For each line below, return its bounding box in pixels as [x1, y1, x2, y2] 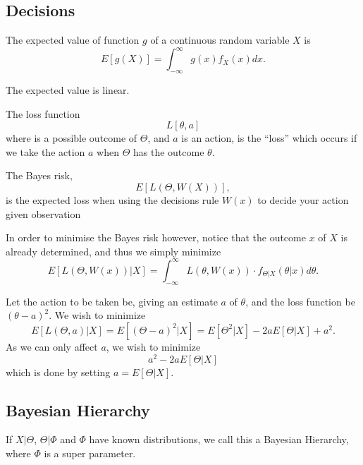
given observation [6, 206, 81, 221]
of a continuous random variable [150, 32, 290, 47]
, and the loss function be [245, 294, 355, 308]
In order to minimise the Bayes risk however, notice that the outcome [6, 230, 306, 245]
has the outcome [133, 144, 204, 159]
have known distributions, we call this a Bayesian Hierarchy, [89, 432, 349, 447]
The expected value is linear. [6, 83, 130, 97]
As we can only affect [6, 339, 98, 354]
